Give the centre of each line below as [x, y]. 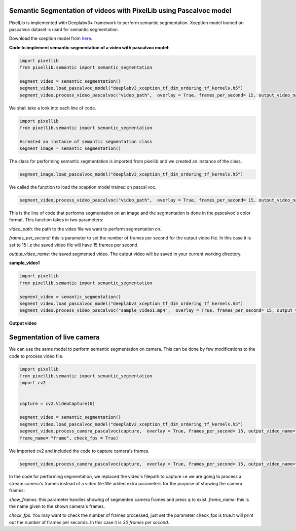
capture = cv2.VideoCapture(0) [57, 403]
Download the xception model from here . [51, 38]
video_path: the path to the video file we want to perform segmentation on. [85, 229]
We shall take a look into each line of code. [53, 108]
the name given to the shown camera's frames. [57, 506]
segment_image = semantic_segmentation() [70, 149]
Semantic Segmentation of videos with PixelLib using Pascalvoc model [120, 11]
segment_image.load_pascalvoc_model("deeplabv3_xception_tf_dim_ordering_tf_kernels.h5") [131, 174]
